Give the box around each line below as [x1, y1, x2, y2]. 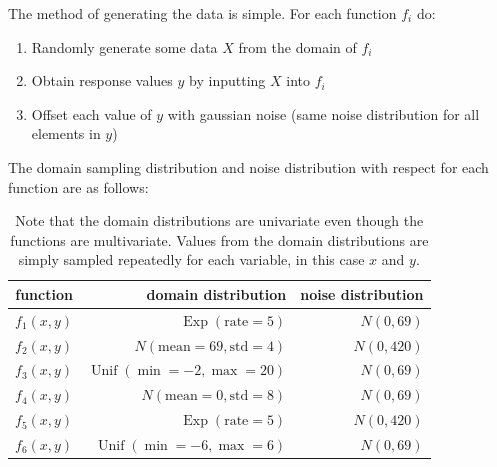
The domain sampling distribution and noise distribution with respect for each [8, 156, 489, 177]
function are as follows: [8, 176, 149, 197]
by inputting [189, 70, 266, 91]
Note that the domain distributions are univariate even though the [15, 210, 424, 231]
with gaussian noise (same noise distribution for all [167, 103, 480, 124]
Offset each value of [31, 103, 152, 124]
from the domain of [238, 36, 357, 57]
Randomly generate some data [31, 36, 218, 57]
